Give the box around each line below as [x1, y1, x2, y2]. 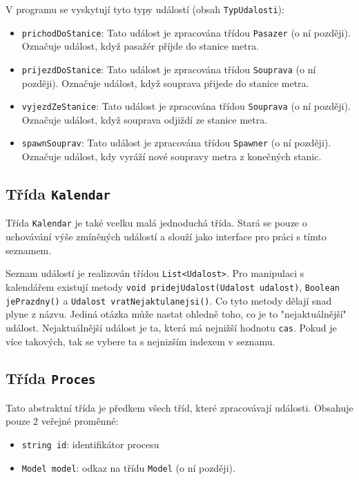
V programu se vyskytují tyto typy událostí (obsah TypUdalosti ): [6, 2, 284, 16]
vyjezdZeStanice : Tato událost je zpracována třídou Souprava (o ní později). [21, 99, 351, 113]
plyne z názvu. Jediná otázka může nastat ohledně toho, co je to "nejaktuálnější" [6, 307, 347, 321]
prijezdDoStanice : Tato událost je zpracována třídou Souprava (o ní [21, 61, 316, 76]
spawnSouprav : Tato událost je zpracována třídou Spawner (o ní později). [21, 135, 331, 150]
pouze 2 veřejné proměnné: [6, 414, 119, 428]
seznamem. [6, 242, 52, 257]
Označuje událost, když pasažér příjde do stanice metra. [21, 39, 260, 53]
